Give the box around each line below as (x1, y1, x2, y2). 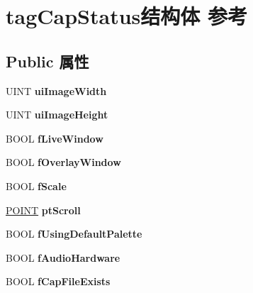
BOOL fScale (6, 178, 67, 193)
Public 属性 (6, 50, 89, 72)
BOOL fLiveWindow (6, 131, 103, 145)
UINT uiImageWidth (6, 83, 107, 98)
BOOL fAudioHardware (6, 250, 120, 265)
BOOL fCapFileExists (6, 274, 111, 289)
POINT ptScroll (6, 202, 81, 217)
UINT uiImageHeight (6, 107, 108, 122)
